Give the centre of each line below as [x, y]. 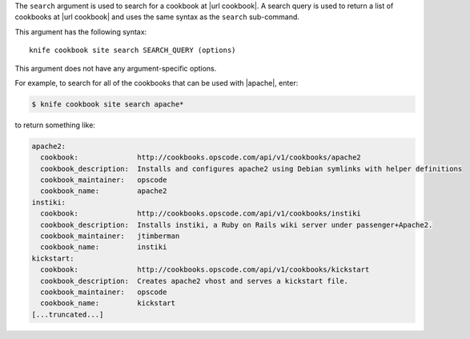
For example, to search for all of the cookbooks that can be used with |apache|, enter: [157, 83]
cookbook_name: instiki [104, 247]
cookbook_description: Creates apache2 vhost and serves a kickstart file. [194, 281]
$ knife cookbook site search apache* [108, 104]
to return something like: [55, 125]
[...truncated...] [68, 314]
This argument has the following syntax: [81, 31]
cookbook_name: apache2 [104, 191]
